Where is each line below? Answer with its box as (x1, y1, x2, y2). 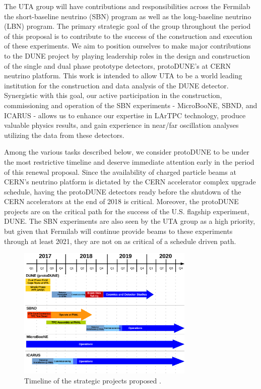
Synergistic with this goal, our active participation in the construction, (4, 90, 222, 101)
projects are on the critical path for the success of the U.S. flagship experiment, (4, 206, 249, 216)
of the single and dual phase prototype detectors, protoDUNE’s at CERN (4, 60, 231, 71)
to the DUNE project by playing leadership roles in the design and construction (4, 50, 250, 61)
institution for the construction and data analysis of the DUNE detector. (4, 80, 229, 90)
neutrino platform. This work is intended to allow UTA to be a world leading (4, 70, 242, 81)
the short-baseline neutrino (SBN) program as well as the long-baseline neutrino (4, 11, 251, 21)
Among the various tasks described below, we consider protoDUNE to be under (4, 147, 249, 157)
